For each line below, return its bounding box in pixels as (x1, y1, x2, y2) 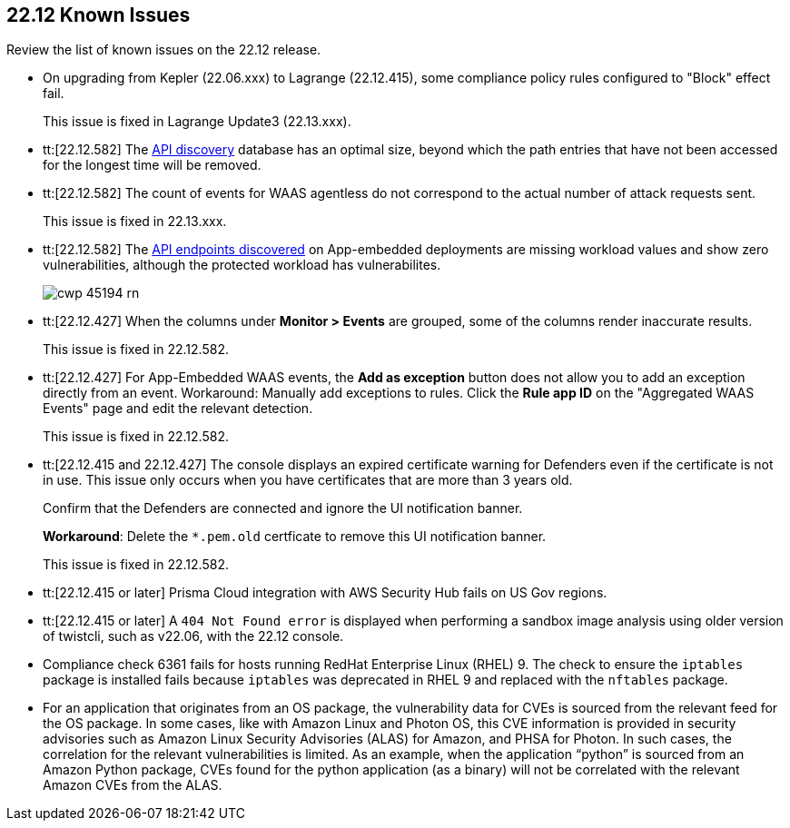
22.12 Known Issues (6, 4, 191, 26)
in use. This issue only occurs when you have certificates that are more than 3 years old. (43, 472, 573, 488)
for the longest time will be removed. (43, 157, 262, 173)
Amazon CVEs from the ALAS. (43, 777, 222, 793)
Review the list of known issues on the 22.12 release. (6, 42, 321, 58)
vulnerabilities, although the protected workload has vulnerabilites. (43, 257, 441, 273)
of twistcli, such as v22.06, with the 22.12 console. (43, 628, 344, 645)
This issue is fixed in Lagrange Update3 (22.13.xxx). (43, 113, 351, 130)
